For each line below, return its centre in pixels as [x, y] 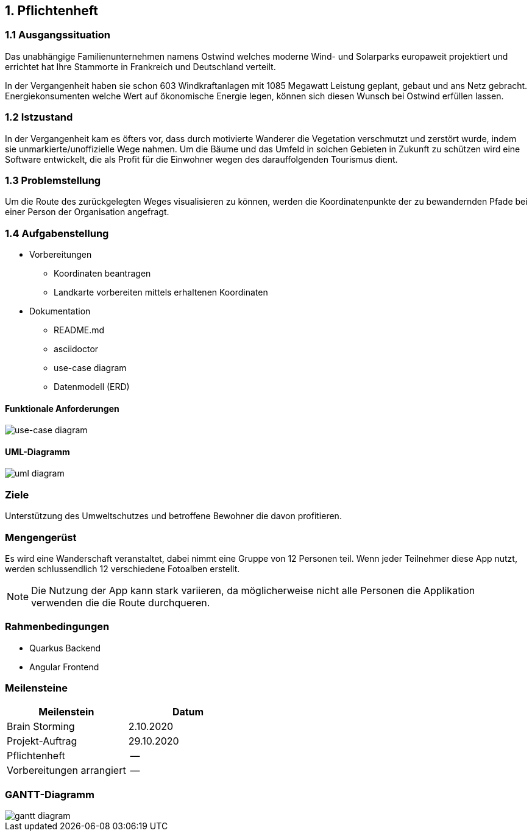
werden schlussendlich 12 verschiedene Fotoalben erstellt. [122, 569]
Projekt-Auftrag [42, 741]
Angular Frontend [64, 667]
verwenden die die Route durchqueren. [121, 602]
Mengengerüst [41, 537]
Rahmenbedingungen [57, 627]
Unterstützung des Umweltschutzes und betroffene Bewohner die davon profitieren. [173, 516]
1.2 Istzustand [39, 117]
